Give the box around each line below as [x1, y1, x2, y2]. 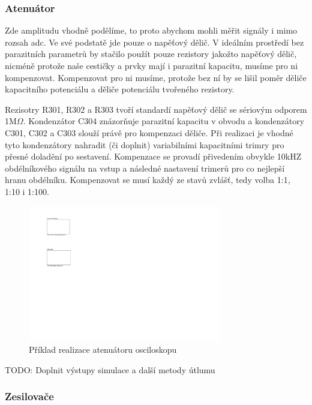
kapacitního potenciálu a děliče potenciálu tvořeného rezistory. [5, 83, 235, 95]
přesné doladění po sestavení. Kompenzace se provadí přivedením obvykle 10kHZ [5, 150, 302, 163]
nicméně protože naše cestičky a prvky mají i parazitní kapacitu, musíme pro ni [5, 59, 298, 71]
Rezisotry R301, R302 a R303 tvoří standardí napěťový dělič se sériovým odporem [5, 103, 307, 115]
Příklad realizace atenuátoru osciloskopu [29, 343, 177, 355]
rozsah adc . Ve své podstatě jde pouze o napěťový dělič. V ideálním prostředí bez [5, 35, 304, 48]
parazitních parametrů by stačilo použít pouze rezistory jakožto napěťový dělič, [5, 47, 297, 60]
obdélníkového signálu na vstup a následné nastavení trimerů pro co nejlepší [5, 161, 285, 174]
